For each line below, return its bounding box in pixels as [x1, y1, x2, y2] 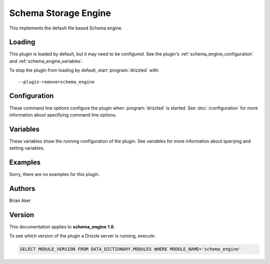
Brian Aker [9, 197, 31, 203]
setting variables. [9, 145, 45, 151]
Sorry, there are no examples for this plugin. [9, 171, 100, 177]
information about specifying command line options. [9, 111, 117, 117]
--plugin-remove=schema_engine [18, 79, 95, 84]
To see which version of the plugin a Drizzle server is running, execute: [9, 233, 156, 239]
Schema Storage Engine [9, 7, 111, 18]
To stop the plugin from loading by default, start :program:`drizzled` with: [9, 67, 159, 73]
